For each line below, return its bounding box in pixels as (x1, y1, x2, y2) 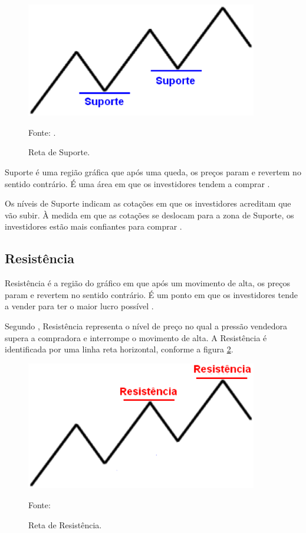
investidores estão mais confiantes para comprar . (5, 220, 182, 233)
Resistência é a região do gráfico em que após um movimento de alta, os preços (5, 277, 290, 289)
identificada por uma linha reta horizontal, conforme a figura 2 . (5, 343, 233, 355)
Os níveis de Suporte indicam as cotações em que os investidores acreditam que (5, 197, 291, 210)
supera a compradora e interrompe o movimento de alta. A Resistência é (5, 331, 267, 344)
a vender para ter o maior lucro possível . (5, 300, 154, 312)
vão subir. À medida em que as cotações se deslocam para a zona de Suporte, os (5, 208, 294, 221)
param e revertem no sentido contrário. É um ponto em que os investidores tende (5, 288, 298, 300)
